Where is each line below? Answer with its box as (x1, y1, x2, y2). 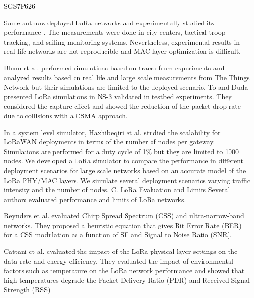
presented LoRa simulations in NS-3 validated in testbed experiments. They (4, 91, 232, 101)
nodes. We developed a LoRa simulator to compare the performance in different (4, 156, 243, 166)
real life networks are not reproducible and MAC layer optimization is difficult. (4, 46, 241, 56)
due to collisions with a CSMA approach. (4, 110, 127, 120)
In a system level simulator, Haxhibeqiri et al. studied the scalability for (4, 127, 221, 137)
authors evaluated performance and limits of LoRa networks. (4, 194, 186, 204)
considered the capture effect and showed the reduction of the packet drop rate (4, 101, 241, 111)
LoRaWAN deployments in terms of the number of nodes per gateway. (4, 137, 215, 147)
